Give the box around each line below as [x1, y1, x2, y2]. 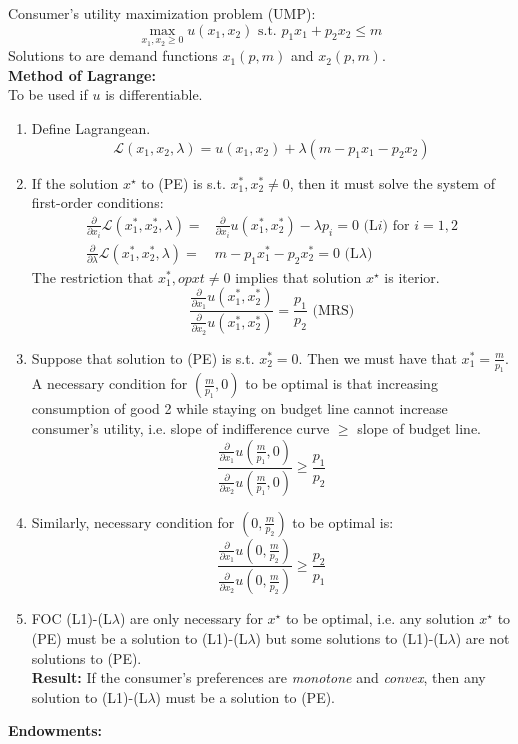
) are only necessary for [119, 608, 263, 629]
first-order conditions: [31, 192, 164, 213]
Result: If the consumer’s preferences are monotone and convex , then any [31, 667, 486, 688]
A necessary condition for [31, 373, 188, 394]
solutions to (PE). [31, 647, 142, 668]
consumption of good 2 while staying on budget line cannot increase [31, 398, 448, 419]
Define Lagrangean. [31, 118, 151, 138]
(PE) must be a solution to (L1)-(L [31, 628, 248, 649]
